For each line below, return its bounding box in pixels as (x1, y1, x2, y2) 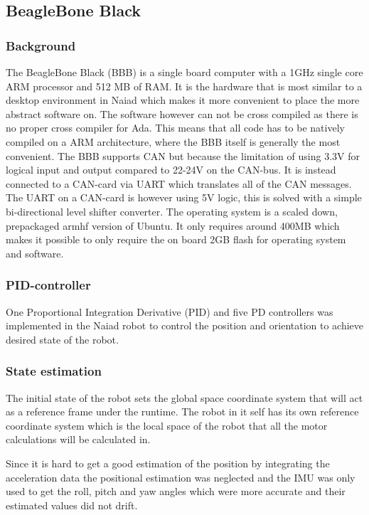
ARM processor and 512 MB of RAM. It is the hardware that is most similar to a (6, 78, 363, 93)
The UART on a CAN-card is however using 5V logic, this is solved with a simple (6, 190, 362, 205)
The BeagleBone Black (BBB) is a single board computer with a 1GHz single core (6, 65, 363, 79)
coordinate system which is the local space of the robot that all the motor (6, 418, 328, 432)
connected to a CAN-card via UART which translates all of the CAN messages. (6, 176, 352, 191)
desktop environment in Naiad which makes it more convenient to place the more (6, 92, 360, 107)
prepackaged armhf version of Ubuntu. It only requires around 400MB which (6, 218, 340, 233)
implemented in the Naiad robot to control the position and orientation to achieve (6, 318, 364, 333)
